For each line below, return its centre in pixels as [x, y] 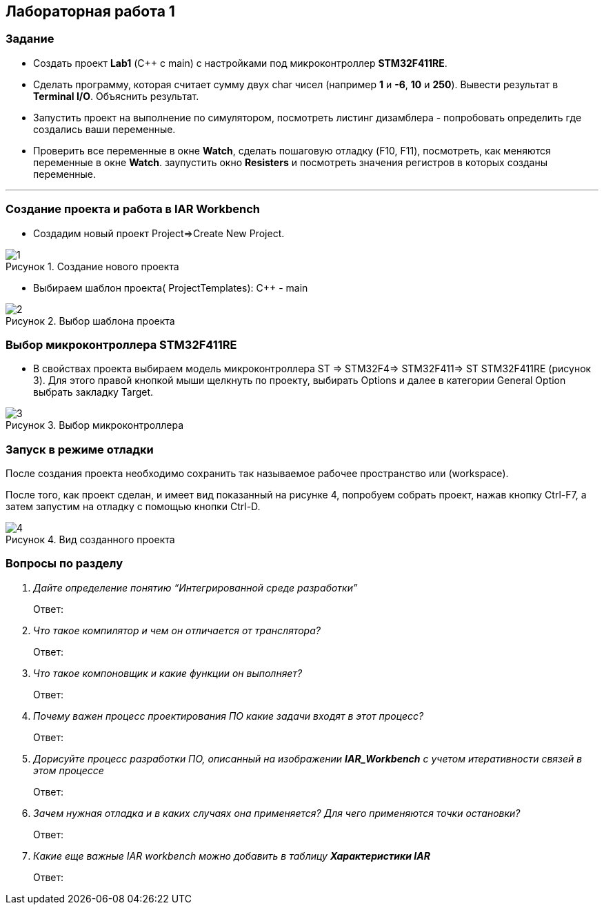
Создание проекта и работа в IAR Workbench [133, 209]
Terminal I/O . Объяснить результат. [116, 96]
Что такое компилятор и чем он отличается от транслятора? [177, 630]
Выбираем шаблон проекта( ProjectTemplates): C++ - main [171, 287]
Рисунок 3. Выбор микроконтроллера [95, 425]
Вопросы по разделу [64, 564]
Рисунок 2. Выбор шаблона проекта [90, 321]
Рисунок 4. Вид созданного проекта [90, 540]
